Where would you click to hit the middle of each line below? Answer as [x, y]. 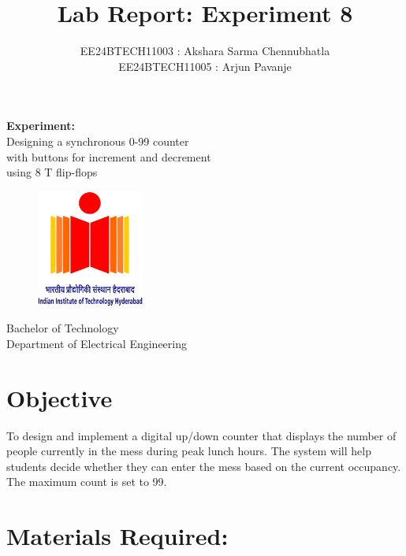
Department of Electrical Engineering [97, 343]
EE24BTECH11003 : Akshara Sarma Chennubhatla [205, 51]
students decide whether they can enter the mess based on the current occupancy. [204, 466]
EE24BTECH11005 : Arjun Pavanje [205, 66]
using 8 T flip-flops [52, 172]
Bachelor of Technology [63, 328]
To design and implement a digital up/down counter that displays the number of [201, 435]
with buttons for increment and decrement [109, 156]
